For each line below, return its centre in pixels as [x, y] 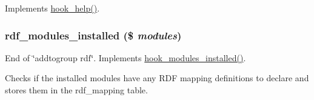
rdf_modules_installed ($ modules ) [93, 35]
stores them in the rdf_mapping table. [76, 90]
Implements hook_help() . [52, 8]
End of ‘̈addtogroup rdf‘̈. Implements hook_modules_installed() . [125, 57]
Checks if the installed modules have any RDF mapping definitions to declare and [157, 78]
